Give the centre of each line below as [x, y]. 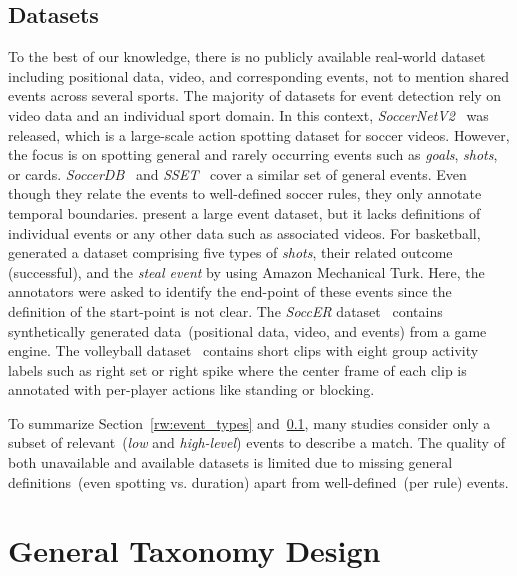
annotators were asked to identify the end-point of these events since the [230, 291]
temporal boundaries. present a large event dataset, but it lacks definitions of [244, 212]
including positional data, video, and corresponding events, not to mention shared [258, 75]
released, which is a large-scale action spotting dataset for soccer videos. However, [259, 134]
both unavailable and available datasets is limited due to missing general [230, 462]
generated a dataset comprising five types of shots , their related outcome [230, 252]
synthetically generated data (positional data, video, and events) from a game [247, 330]
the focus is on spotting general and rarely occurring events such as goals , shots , [253, 154]
